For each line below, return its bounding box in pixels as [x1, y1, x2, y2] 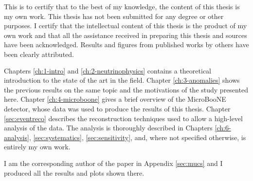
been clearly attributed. [4, 49, 74, 59]
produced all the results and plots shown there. [4, 167, 145, 178]
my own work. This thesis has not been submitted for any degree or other [4, 11, 224, 21]
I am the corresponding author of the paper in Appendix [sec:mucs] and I [4, 158, 223, 168]
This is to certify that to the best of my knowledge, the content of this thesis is [4, 1, 240, 11]
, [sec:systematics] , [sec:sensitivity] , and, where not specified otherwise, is [29, 132, 246, 142]
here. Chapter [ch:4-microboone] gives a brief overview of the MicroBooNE [4, 94, 226, 104]
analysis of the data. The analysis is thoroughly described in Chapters [4, 123, 213, 133]
